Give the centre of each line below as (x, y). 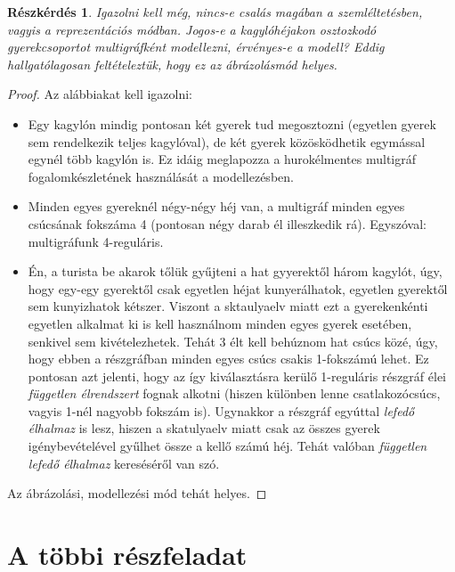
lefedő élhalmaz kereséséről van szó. (124, 463)
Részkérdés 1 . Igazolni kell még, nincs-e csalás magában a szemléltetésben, (215, 12)
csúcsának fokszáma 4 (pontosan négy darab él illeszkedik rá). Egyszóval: (227, 223)
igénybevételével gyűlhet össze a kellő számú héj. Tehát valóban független (227, 446)
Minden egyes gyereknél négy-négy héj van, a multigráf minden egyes (216, 206)
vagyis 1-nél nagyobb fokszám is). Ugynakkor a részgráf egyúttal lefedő (221, 410)
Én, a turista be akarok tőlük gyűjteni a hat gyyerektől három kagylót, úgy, (235, 271)
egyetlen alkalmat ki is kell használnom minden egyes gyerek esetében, (220, 323)
